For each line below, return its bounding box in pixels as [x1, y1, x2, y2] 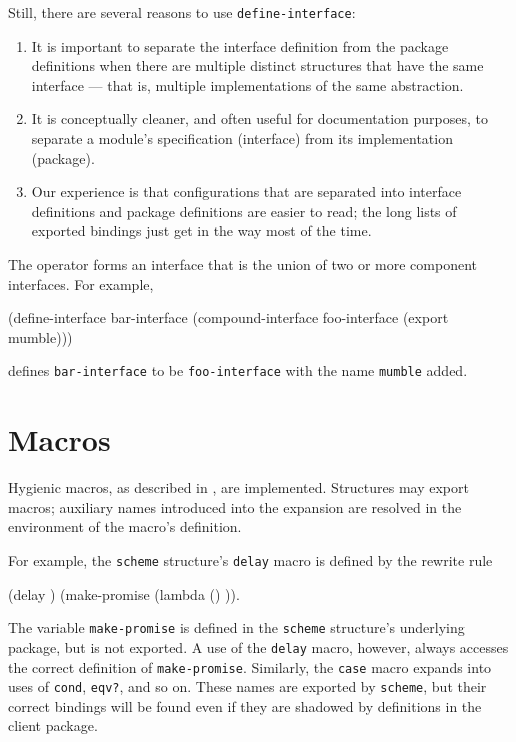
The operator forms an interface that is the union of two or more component [8, 254, 477, 274]
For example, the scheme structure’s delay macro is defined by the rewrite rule [8, 549, 493, 570]
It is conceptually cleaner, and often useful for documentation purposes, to [31, 108, 489, 129]
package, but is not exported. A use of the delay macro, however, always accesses [8, 636, 509, 657]
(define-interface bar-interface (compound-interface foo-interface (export [8, 307, 449, 328]
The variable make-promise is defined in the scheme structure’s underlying [8, 617, 465, 638]
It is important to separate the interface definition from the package [31, 35, 449, 56]
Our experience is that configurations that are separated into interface [31, 181, 462, 202]
